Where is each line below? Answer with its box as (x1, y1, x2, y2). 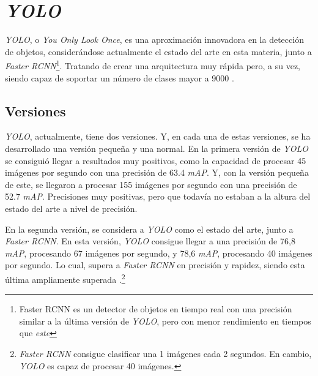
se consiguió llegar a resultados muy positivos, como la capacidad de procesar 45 (5, 154, 306, 167)
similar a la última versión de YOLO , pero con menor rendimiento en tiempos (19, 314, 311, 327)
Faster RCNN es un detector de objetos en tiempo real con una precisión (19, 303, 292, 315)
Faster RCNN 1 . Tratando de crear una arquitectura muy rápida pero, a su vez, (5, 58, 301, 72)
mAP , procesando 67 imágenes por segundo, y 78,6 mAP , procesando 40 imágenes (5, 246, 312, 259)
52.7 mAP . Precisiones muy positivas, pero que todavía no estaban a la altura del (5, 190, 311, 203)
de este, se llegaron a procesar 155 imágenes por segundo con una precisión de (5, 178, 297, 190)
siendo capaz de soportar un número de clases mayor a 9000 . (5, 71, 234, 84)
